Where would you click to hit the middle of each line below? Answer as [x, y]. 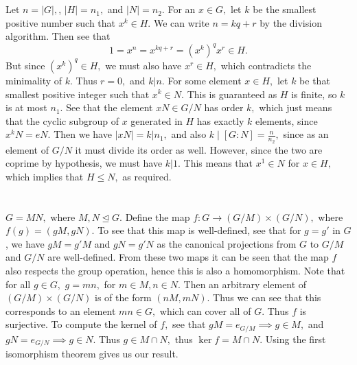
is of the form [123, 297]
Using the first [296, 339]
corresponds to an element [61, 310]
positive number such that [61, 22]
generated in [157, 120]
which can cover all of [205, 310]
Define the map [158, 216]
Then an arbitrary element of [245, 284]
